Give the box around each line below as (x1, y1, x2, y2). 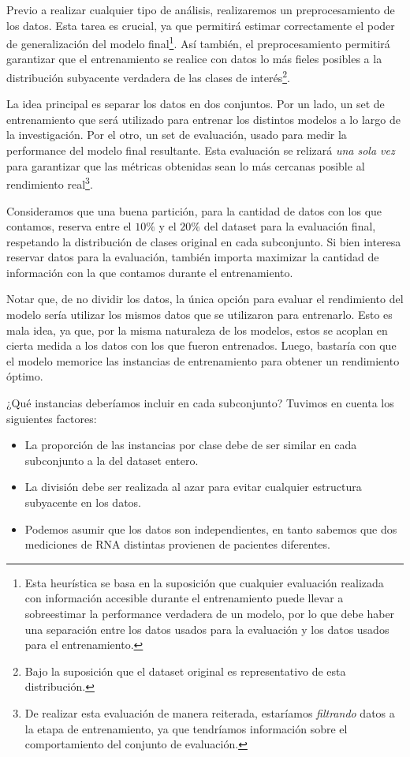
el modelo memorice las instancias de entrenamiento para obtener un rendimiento (6, 352, 400, 369)
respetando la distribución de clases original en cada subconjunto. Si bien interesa (6, 233, 401, 249)
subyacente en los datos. (24, 494, 142, 510)
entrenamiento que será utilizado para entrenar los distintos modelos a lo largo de (6, 111, 401, 127)
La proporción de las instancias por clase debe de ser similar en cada (24, 437, 357, 453)
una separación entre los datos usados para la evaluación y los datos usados (24, 620, 389, 637)
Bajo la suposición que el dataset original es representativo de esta (24, 662, 346, 679)
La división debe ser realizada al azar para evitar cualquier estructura (24, 478, 362, 495)
